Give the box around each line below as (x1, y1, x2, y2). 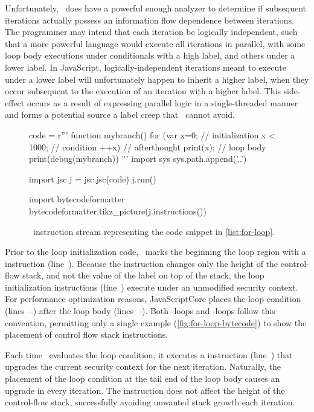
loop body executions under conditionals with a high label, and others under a (5, 49, 295, 62)
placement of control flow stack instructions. (5, 328, 168, 341)
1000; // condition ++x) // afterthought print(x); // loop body (29, 140, 266, 153)
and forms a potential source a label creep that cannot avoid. (5, 108, 235, 121)
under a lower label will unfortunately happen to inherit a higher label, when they (5, 72, 309, 85)
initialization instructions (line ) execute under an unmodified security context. (5, 280, 298, 293)
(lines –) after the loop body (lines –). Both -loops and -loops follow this (5, 304, 275, 317)
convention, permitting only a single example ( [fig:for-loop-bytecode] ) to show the (5, 316, 307, 329)
